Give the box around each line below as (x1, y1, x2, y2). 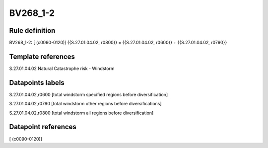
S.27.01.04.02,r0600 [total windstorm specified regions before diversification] (9, 91, 168, 97)
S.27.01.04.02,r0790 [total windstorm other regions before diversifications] (9, 101, 162, 107)
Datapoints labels (9, 78, 65, 87)
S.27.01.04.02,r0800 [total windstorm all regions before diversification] (9, 110, 154, 116)
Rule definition (9, 26, 56, 35)
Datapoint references (9, 123, 77, 131)
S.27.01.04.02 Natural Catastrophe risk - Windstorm (9, 65, 115, 72)
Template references (9, 52, 75, 61)
